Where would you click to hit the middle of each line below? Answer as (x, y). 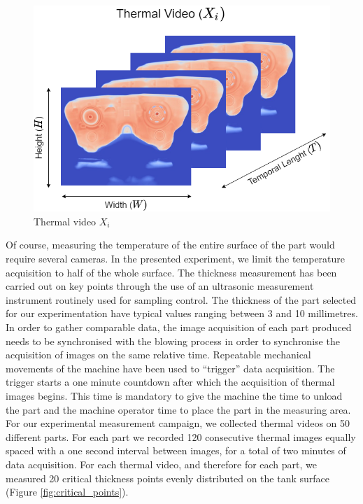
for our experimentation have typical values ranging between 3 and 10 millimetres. (182, 313)
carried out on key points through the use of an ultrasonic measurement (160, 286)
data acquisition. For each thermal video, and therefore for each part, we (162, 464)
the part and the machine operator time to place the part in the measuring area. (178, 409)
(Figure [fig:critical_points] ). (67, 492)
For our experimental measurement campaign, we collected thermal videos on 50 (178, 423)
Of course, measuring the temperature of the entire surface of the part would (170, 245)
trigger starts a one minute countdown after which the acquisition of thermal (170, 382)
